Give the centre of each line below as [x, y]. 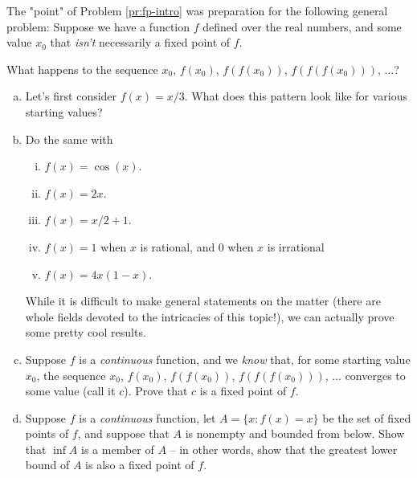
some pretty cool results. [86, 332]
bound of [47, 465]
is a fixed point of [243, 391]
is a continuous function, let [147, 417]
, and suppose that [123, 433]
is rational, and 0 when [197, 246]
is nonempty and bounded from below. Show [295, 433]
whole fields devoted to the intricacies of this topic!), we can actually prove [210, 316]
